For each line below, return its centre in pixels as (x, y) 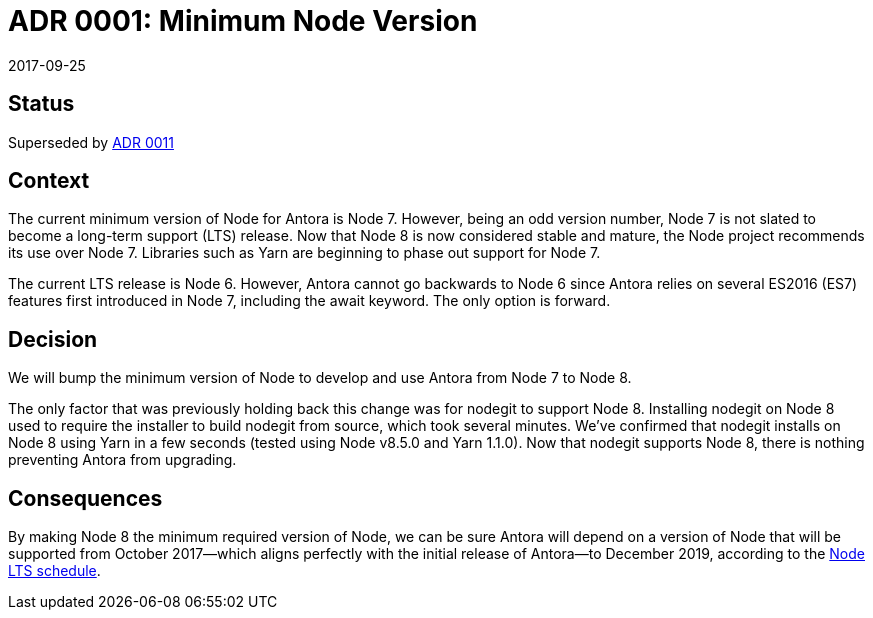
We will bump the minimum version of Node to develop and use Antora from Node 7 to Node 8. (320, 378)
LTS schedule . (54, 571)
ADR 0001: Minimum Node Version (243, 21)
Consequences (85, 498)
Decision (53, 339)
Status (41, 104)
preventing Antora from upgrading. (122, 460)
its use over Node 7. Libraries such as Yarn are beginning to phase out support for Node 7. (304, 253)
